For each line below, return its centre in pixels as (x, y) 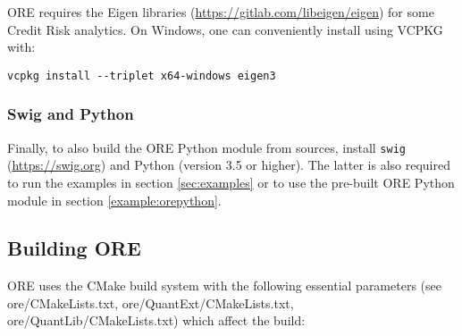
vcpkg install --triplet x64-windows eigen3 (142, 76)
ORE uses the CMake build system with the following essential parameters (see (224, 286)
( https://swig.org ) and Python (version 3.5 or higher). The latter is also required (229, 165)
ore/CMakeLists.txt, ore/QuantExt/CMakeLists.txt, (151, 302)
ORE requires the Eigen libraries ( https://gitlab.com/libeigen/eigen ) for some (221, 12)
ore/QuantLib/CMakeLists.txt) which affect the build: (156, 320)
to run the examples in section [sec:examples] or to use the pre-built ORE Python (231, 182)
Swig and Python (71, 114)
